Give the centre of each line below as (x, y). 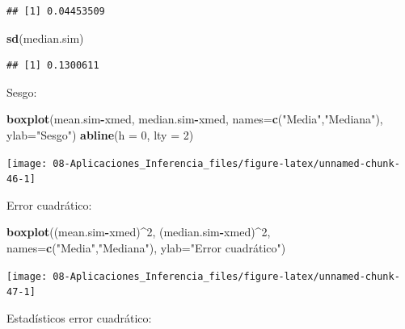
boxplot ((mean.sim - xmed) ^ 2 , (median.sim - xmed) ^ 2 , (139, 232)
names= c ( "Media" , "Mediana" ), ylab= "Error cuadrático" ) (146, 248)
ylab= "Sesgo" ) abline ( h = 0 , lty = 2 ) (100, 134)
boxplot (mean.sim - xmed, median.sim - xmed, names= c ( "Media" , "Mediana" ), (195, 119)
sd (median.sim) (45, 37)
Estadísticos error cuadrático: (79, 317)
